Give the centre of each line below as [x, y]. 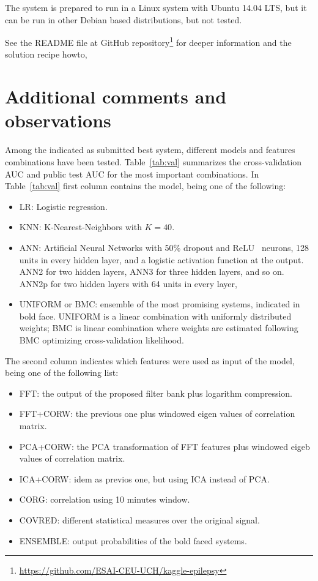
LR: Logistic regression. [63, 206]
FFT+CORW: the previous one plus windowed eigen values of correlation [157, 414]
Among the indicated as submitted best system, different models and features [150, 150]
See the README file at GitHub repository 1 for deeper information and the [148, 41]
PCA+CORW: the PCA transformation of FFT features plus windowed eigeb [165, 446]
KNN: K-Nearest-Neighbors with [80, 227]
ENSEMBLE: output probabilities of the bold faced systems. [133, 540]
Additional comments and [116, 96]
